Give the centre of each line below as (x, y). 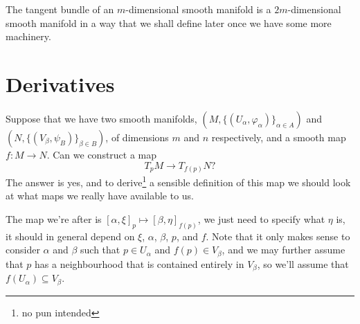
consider (23, 250)
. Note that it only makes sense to (278, 236)
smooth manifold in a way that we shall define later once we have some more (169, 22)
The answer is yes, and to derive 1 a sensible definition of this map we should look (178, 181)
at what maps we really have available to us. (100, 196)
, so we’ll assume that (303, 263)
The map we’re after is (54, 218)
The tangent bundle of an (60, 9)
